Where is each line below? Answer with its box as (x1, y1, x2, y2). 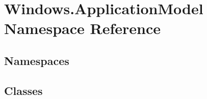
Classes (4, 82, 43, 98)
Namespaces (4, 52, 69, 68)
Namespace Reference (4, 18, 161, 39)
